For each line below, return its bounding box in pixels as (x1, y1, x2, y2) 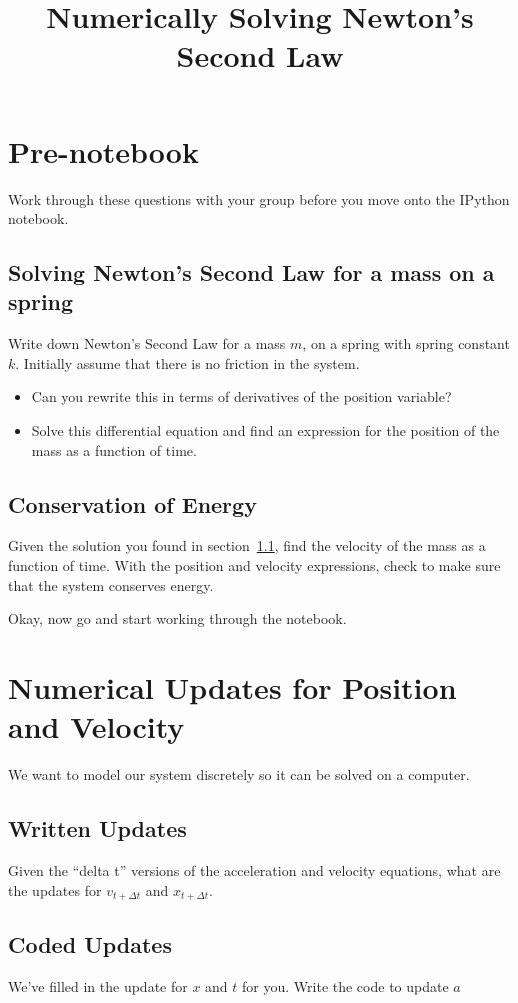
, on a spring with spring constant (302, 333, 510, 354)
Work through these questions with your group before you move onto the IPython (8, 188, 510, 209)
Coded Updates (8, 929, 172, 960)
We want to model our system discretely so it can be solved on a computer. (8, 764, 470, 785)
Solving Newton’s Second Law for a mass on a (8, 257, 495, 288)
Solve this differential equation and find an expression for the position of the (31, 420, 500, 441)
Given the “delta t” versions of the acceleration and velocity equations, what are (8, 859, 501, 880)
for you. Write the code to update (242, 976, 449, 997)
